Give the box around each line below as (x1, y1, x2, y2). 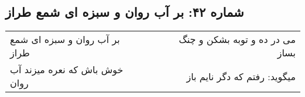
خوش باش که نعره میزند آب (10, 63, 124, 77)
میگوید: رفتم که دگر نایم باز (186, 69, 296, 83)
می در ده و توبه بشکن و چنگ (179, 33, 296, 46)
